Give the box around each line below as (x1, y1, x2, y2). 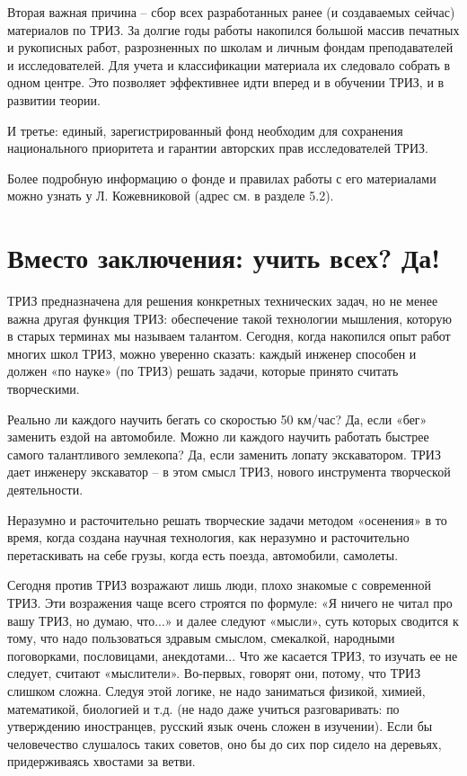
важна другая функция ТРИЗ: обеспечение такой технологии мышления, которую (7, 308, 452, 327)
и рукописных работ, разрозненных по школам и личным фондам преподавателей (7, 38, 454, 57)
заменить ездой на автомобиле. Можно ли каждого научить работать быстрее (7, 427, 429, 446)
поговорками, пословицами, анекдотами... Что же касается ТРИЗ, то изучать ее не (7, 646, 458, 665)
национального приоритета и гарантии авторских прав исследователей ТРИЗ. (7, 138, 428, 157)
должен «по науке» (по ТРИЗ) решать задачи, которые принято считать (7, 361, 399, 380)
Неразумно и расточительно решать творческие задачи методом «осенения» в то (7, 510, 447, 529)
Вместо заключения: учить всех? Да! (7, 239, 441, 276)
